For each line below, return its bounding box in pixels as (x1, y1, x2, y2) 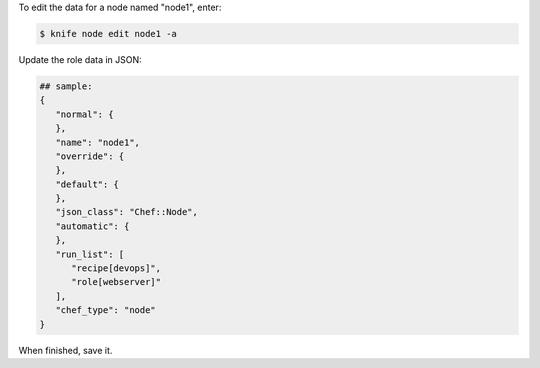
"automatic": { (55, 220, 130, 232)
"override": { (55, 150, 125, 162)
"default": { (55, 178, 120, 190)
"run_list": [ (55, 248, 125, 260)
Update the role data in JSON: (18, 53, 142, 65)
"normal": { (55, 108, 114, 120)
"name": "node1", (55, 136, 140, 148)
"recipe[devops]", (71, 263, 162, 274)
